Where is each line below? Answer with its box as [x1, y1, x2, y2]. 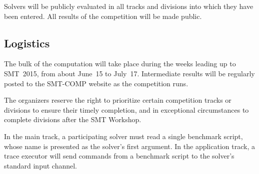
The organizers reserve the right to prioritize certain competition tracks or [4, 95, 231, 105]
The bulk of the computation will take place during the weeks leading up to [4, 58, 236, 69]
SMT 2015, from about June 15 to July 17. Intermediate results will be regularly [4, 68, 255, 78]
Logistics [4, 35, 50, 50]
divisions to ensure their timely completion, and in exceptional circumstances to [4, 104, 249, 115]
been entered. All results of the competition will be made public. [4, 10, 202, 21]
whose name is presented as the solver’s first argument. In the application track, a [4, 141, 255, 151]
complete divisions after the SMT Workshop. [4, 114, 141, 125]
